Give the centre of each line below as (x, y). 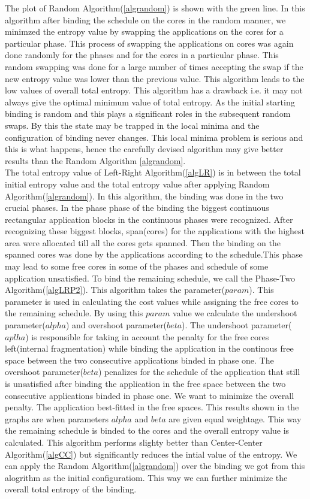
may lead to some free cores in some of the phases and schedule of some (137, 266)
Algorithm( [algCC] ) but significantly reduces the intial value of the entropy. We (151, 454)
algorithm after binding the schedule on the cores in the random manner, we (145, 19)
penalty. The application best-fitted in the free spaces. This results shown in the (152, 407)
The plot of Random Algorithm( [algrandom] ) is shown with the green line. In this (155, 8)
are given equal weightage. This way (235, 418)
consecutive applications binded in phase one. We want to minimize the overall (150, 395)
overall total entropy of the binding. (71, 489)
